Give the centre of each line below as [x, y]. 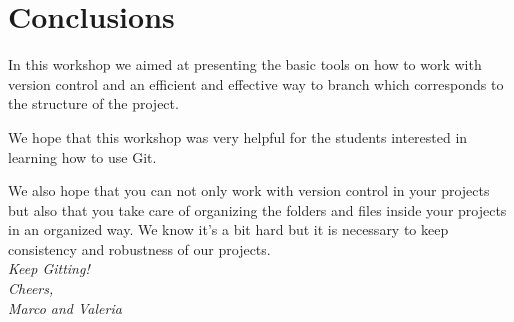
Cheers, [31, 288]
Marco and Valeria [65, 307]
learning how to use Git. [82, 156]
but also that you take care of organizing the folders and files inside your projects [257, 209]
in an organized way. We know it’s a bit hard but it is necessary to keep [228, 229]
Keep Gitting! [49, 268]
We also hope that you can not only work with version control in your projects [249, 190]
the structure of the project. [93, 103]
